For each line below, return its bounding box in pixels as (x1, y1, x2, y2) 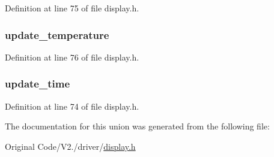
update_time (5, 76, 70, 91)
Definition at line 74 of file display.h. (5, 99, 139, 112)
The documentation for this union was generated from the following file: (5, 120, 270, 132)
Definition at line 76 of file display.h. (5, 50, 139, 63)
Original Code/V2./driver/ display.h (5, 140, 136, 152)
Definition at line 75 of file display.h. (5, 2, 139, 14)
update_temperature (5, 27, 109, 42)
